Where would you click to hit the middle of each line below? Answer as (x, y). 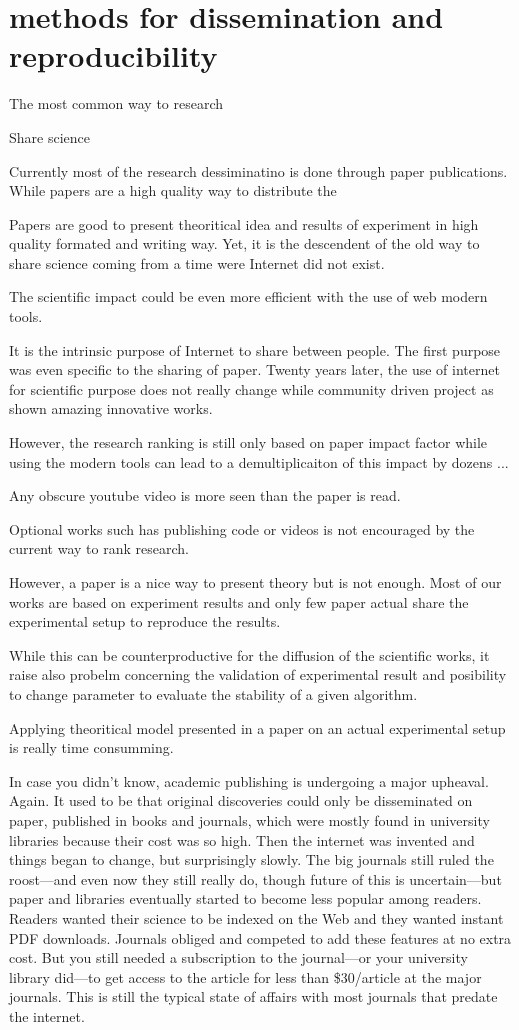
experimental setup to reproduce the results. (145, 621)
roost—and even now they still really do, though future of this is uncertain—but (255, 878)
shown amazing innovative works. (111, 408)
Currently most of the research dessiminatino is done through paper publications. (258, 170)
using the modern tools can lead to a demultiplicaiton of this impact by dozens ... (259, 461)
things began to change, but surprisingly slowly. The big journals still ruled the (251, 859)
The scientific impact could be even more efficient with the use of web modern (248, 296)
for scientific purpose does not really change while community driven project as (251, 388)
